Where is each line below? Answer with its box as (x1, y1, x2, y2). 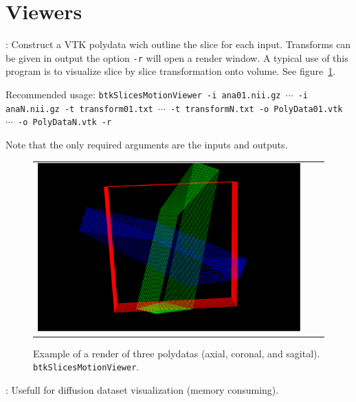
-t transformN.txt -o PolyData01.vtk (170, 104, 343, 114)
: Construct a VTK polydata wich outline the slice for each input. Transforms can (5, 37, 351, 52)
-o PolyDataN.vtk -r (18, 118, 112, 128)
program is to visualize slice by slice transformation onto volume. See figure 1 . (5, 64, 336, 78)
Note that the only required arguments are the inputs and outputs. (5, 137, 288, 151)
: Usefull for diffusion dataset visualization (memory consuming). (5, 382, 279, 397)
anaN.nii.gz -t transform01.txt (5, 104, 153, 114)
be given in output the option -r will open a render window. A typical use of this (5, 50, 348, 65)
